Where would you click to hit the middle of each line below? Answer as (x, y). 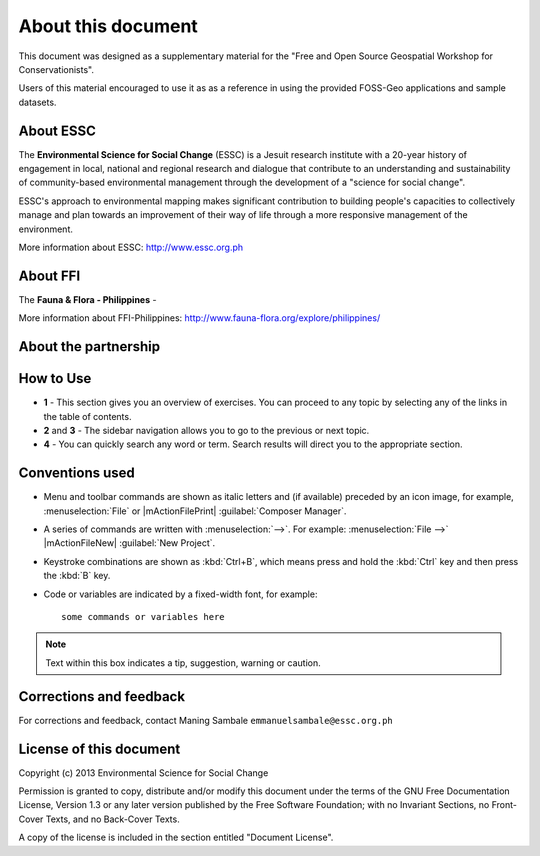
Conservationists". (56, 69)
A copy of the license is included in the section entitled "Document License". (176, 837)
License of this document (99, 748)
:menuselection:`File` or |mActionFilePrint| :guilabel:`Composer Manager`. (195, 511)
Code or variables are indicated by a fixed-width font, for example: (180, 594)
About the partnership (89, 346)
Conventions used (76, 473)
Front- (504, 805)
